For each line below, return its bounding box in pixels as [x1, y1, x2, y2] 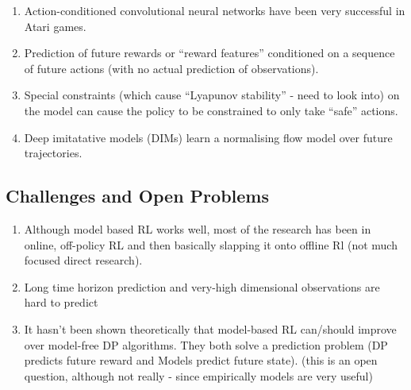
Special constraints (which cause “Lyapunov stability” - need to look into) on [24, 87, 400, 103]
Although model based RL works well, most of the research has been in [24, 220, 371, 237]
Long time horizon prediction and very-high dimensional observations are [24, 278, 380, 295]
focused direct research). [24, 252, 143, 268]
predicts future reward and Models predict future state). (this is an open [24, 352, 378, 369]
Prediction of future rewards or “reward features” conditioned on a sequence [24, 44, 395, 61]
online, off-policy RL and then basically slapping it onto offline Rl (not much [24, 236, 398, 253]
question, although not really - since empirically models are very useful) [24, 367, 373, 384]
